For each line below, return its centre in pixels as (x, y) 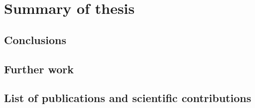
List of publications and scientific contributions (128, 98)
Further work (39, 69)
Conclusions (35, 39)
